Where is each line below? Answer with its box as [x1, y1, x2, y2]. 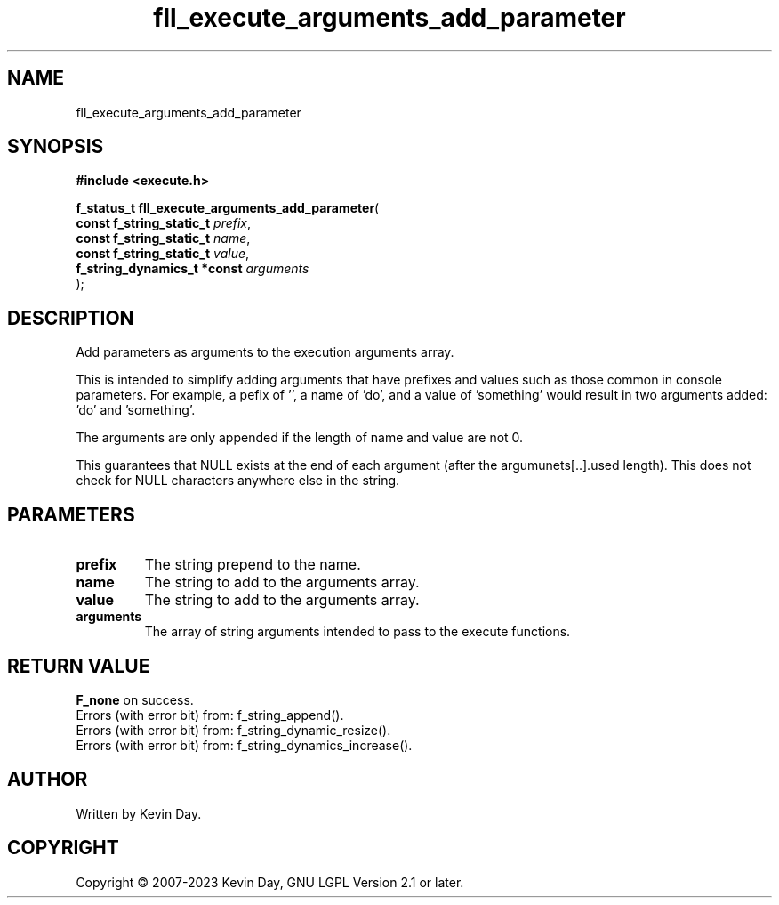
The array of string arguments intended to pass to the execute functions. [144, 624, 571, 640]
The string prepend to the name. [144, 555, 361, 574]
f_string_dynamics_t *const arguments [76, 261, 309, 277]
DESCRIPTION [7, 306, 134, 329]
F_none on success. [76, 691, 194, 707]
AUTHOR [7, 768, 88, 791]
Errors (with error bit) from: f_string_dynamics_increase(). [76, 737, 413, 753]
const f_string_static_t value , [76, 246, 250, 262]
